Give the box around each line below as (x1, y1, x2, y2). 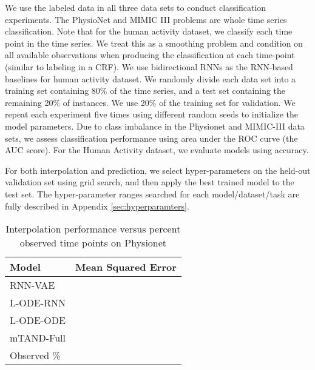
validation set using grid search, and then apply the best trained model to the (5, 176, 294, 188)
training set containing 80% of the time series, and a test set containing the (5, 84, 286, 97)
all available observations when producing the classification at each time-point (5, 48, 295, 61)
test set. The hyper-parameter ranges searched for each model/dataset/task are (5, 187, 300, 200)
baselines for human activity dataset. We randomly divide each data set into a (5, 72, 296, 85)
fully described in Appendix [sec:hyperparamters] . (5, 199, 189, 212)
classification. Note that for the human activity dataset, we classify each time (5, 25, 293, 38)
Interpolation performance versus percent (5, 222, 181, 236)
